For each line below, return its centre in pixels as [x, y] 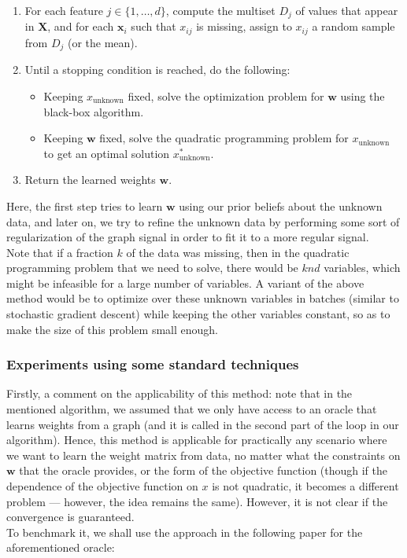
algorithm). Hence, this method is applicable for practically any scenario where [197, 440]
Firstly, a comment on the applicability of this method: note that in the [179, 393]
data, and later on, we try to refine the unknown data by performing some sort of [203, 221]
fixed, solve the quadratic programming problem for [224, 138]
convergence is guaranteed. [70, 517]
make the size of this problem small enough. [112, 329]
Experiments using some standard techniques [153, 364]
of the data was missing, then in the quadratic [238, 252]
